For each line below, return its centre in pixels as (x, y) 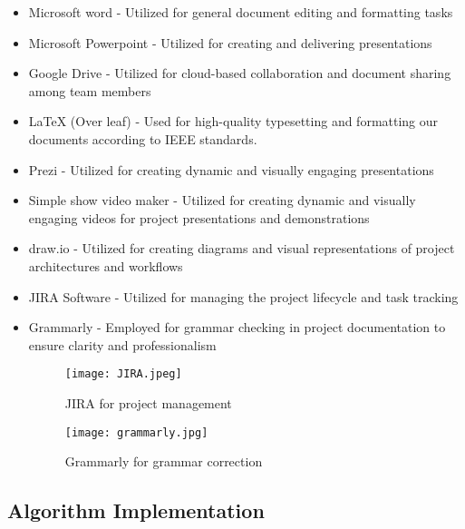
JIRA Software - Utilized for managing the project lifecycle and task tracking (243, 296)
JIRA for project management (148, 402)
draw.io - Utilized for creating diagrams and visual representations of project (242, 248)
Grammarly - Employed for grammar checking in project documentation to (237, 327)
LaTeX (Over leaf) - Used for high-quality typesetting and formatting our (233, 121)
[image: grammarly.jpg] (136, 432)
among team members (90, 90)
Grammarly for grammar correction (164, 461)
